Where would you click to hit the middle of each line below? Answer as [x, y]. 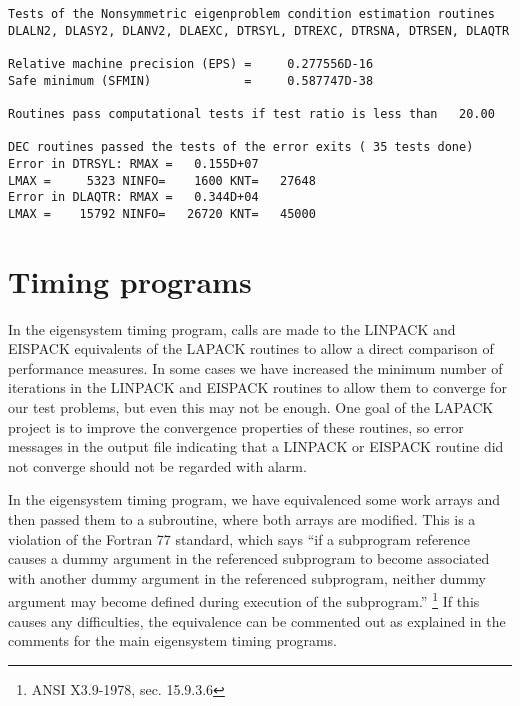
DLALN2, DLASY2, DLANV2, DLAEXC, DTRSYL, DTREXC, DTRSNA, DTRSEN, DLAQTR [259, 30]
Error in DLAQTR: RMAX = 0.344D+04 [133, 197]
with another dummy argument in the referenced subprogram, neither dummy [247, 577]
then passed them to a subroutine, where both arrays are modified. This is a [242, 519]
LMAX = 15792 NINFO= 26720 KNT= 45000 [162, 213]
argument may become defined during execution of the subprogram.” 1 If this [244, 600]
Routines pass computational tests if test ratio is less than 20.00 [251, 113]
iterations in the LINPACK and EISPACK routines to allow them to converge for [257, 387]
